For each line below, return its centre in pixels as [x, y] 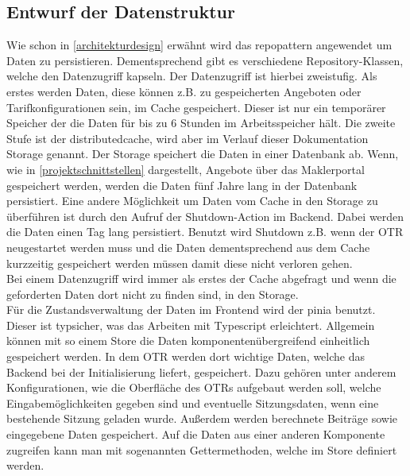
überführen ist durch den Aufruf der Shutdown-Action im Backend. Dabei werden [205, 216]
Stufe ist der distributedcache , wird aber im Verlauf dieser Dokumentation [188, 138]
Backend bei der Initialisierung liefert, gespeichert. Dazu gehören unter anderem [201, 372]
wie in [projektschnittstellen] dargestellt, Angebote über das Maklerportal [186, 169]
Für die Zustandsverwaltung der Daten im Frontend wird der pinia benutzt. [191, 310]
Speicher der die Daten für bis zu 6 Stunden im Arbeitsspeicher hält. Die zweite [201, 123]
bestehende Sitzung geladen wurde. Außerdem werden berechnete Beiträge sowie [202, 418]
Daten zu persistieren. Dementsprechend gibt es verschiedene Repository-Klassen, [205, 60]
